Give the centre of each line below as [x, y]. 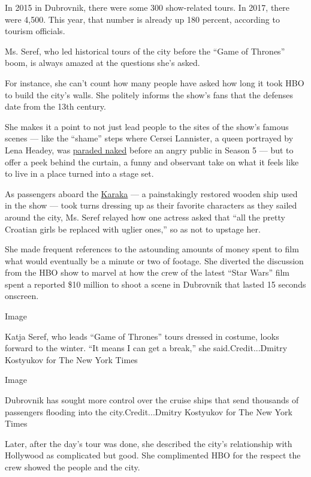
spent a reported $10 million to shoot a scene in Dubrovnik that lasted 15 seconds [155, 284]
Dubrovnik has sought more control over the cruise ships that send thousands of [152, 400]
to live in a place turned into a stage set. [79, 173]
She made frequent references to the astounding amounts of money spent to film [152, 249]
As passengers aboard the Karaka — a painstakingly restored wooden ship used [151, 193]
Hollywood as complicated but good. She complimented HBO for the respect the [153, 455]
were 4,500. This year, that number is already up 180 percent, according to [142, 19]
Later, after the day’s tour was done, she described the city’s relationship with [149, 443]
